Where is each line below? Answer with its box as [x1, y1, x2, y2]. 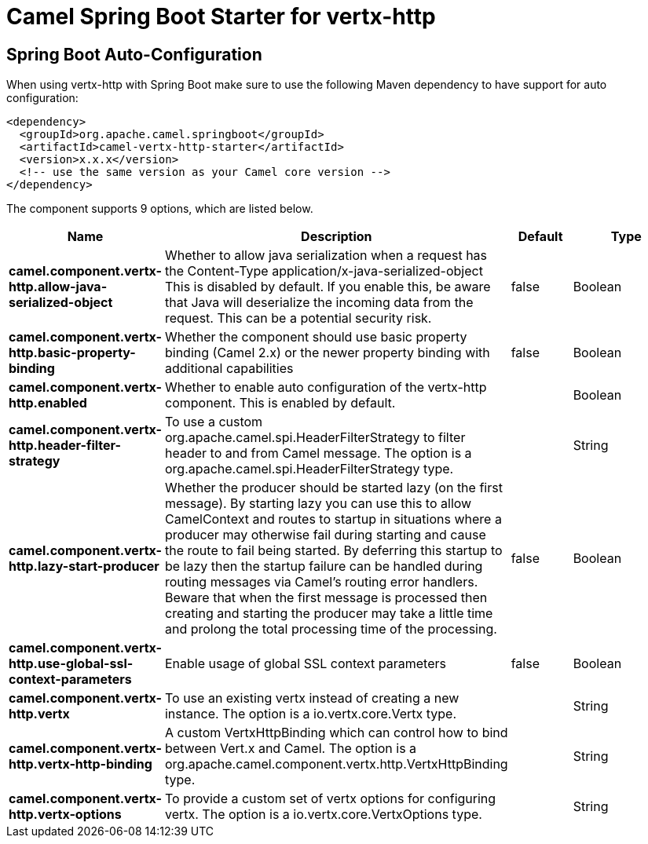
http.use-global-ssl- [9, 656, 134, 672]
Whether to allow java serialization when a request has [164, 247, 488, 264]
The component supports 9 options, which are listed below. [6, 202, 313, 216]
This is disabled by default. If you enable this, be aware [164, 279, 491, 295]
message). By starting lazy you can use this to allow [164, 495, 472, 512]
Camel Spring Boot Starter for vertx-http [6, 3, 436, 30]
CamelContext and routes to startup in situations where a [164, 511, 502, 528]
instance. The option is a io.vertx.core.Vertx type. [164, 706, 456, 722]
